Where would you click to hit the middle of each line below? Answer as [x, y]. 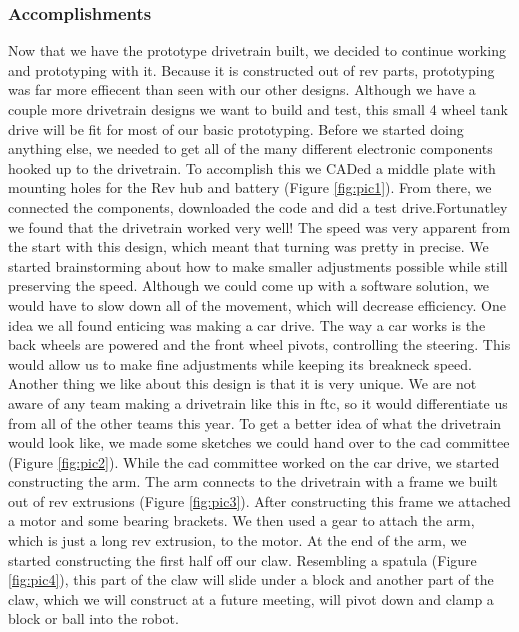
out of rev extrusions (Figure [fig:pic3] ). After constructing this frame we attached [259, 500]
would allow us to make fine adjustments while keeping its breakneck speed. [240, 363]
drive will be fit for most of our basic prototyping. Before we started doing [236, 128]
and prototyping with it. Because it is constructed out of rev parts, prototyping [251, 69]
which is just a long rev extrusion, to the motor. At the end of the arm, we [237, 540]
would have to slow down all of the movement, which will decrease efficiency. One [257, 304]
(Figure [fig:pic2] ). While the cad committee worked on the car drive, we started [254, 461]
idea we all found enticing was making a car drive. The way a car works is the [247, 324]
